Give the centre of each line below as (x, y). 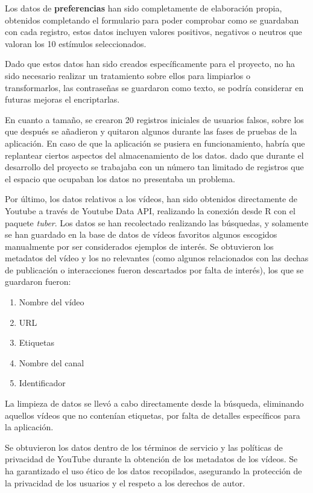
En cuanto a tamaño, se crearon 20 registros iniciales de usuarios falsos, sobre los (154, 119)
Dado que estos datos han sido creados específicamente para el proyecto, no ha (150, 64)
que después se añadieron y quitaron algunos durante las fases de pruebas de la (151, 131)
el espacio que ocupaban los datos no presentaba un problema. (120, 178)
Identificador (42, 383)
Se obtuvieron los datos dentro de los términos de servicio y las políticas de (144, 447)
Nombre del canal (52, 362)
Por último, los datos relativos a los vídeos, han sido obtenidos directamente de (151, 199)
